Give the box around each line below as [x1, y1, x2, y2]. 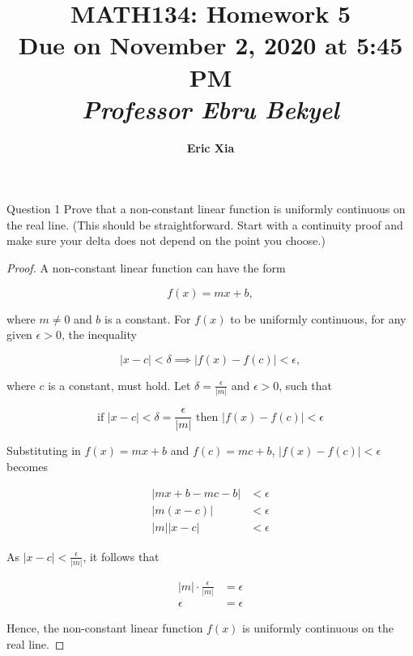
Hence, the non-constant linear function [6, 620, 203, 637]
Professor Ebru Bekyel [82, 92, 339, 126]
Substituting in [6, 442, 81, 459]
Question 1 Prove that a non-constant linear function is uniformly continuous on [6, 200, 406, 217]
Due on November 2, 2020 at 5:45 [18, 28, 403, 62]
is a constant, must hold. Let [48, 376, 191, 393]
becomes [6, 457, 49, 474]
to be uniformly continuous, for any [230, 310, 407, 327]
